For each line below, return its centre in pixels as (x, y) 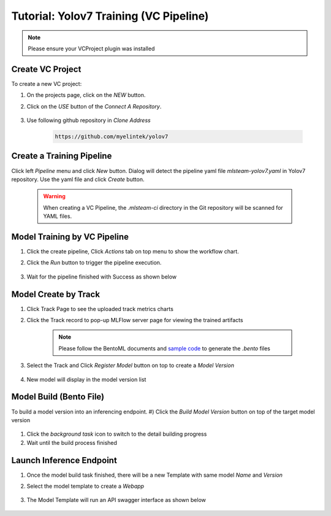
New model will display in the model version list (86, 379)
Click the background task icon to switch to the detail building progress (117, 434)
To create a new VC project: (47, 83)
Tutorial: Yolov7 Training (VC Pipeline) (110, 16)
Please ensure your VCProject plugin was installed (91, 48)
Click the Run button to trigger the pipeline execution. (94, 263)
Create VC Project (46, 69)
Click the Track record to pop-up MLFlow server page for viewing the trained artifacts (135, 320)
